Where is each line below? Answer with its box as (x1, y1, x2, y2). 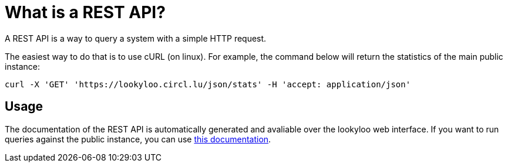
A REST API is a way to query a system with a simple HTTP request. (5, 33, 267, 43)
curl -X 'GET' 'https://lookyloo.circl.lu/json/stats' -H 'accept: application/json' (5, 79, 411, 89)
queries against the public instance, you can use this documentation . (5, 134, 271, 144)
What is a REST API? (5, 2, 166, 22)
